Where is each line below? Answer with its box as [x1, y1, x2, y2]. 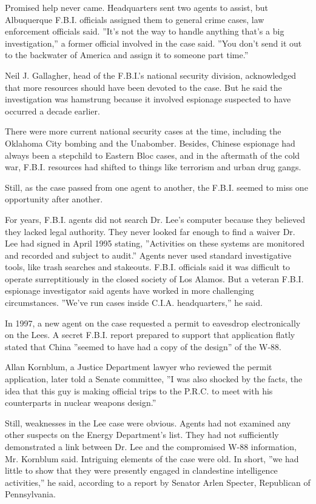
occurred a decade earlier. [5, 104, 100, 117]
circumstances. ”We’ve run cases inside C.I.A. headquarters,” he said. [5, 296, 263, 309]
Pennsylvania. [5, 488, 56, 500]
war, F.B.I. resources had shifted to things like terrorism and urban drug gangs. [5, 161, 301, 173]
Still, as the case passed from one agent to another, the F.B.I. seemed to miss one [5, 181, 308, 193]
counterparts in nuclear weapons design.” [5, 396, 156, 409]
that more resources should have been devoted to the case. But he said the [5, 81, 282, 93]
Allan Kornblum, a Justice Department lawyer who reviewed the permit [5, 360, 272, 373]
